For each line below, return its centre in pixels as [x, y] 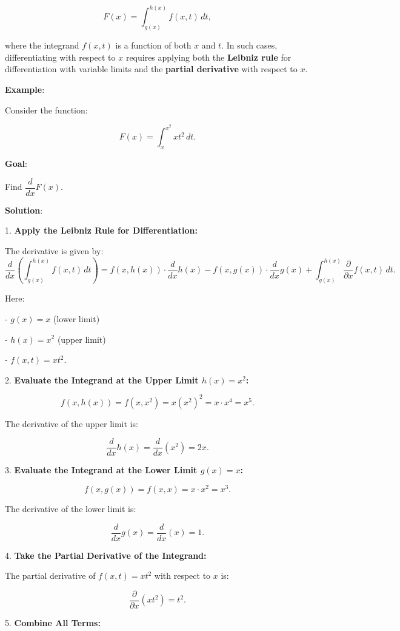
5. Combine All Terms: [53, 623]
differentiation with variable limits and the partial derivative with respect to [151, 69]
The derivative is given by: [54, 250]
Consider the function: [46, 110]
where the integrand [42, 45]
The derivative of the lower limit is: [71, 509]
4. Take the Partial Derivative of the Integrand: [106, 555]
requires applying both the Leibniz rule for [208, 57]
